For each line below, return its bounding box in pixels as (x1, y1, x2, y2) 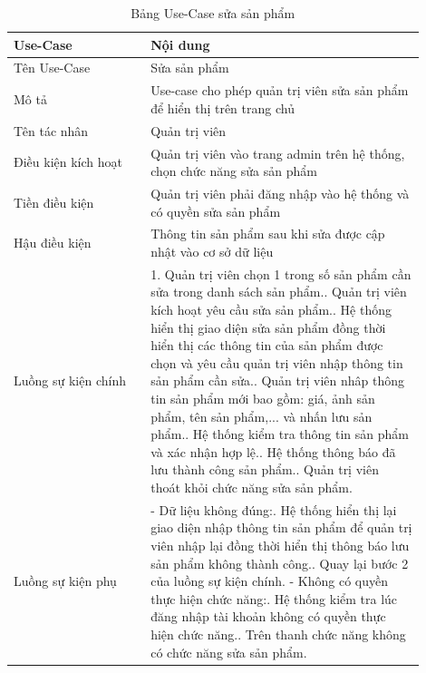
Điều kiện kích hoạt (14, 152, 122, 171)
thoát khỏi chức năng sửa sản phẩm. (150, 478, 353, 496)
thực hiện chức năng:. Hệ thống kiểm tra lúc (150, 589, 398, 608)
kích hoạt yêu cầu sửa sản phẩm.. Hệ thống (150, 300, 392, 319)
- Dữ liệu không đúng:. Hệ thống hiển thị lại (150, 500, 397, 519)
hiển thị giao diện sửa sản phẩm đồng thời (150, 317, 386, 336)
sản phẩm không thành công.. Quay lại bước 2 (150, 553, 409, 572)
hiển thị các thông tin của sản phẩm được (150, 336, 383, 355)
